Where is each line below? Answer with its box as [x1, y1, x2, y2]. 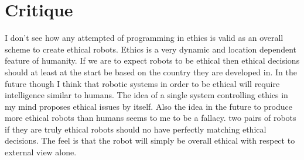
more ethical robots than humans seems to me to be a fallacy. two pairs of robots [5, 112, 296, 124]
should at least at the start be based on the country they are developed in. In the [5, 65, 297, 78]
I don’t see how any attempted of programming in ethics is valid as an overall [5, 32, 283, 44]
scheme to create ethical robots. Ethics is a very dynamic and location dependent [5, 43, 296, 55]
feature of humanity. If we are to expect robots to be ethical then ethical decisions [5, 54, 300, 67]
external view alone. [5, 146, 77, 158]
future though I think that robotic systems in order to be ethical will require [5, 77, 280, 89]
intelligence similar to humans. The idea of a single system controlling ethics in [5, 89, 288, 101]
